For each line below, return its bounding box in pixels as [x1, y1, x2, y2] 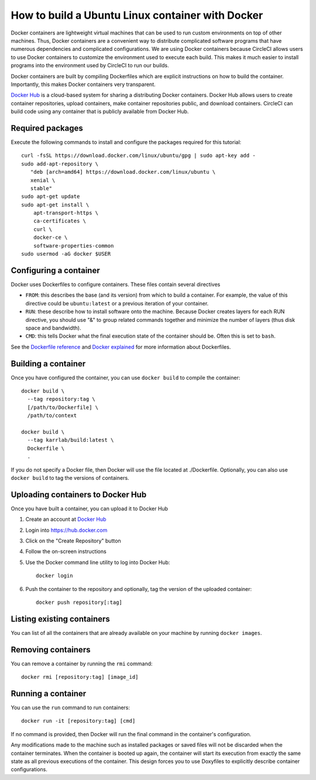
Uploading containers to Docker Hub [11, 489, 147, 500]
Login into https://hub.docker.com [25, 527, 108, 534]
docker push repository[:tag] [36, 599, 123, 606]
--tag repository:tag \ [27, 396, 96, 403]
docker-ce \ [33, 234, 68, 241]
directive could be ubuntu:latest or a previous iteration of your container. [25, 300, 209, 307]
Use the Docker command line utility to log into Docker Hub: [25, 559, 170, 566]
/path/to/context [27, 413, 77, 419]
